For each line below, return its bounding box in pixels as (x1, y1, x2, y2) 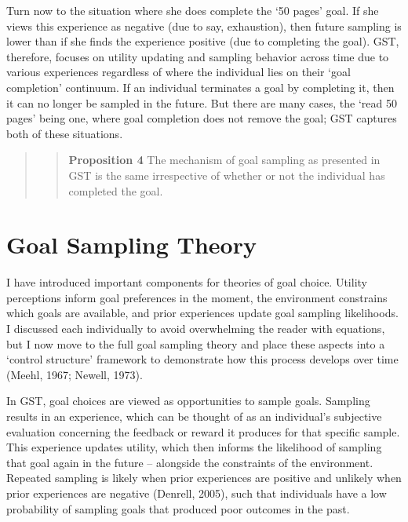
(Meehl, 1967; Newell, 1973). (6, 366, 143, 382)
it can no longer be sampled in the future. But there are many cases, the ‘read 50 (6, 94, 397, 111)
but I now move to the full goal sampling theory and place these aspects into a (6, 335, 385, 352)
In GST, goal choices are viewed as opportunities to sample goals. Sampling (6, 392, 370, 409)
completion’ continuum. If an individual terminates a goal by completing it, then (6, 78, 395, 95)
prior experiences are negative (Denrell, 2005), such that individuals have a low (6, 484, 387, 501)
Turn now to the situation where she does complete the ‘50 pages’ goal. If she (6, 2, 379, 18)
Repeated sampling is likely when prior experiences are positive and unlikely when (6, 469, 402, 486)
